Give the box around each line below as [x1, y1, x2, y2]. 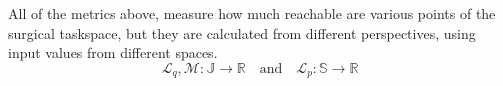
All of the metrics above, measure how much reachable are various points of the [8, 3, 496, 23]
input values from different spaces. [8, 42, 218, 63]
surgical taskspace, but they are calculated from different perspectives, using [8, 22, 476, 43]
